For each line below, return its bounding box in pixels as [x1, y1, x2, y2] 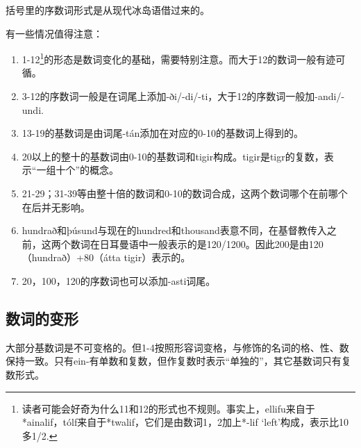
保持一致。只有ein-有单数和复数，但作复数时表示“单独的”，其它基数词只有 [6, 354, 342, 368]
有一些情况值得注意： [6, 26, 103, 40]
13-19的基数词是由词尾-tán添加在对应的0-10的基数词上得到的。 [22, 126, 304, 140]
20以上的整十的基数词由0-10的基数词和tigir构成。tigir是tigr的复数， [22, 149, 324, 163]
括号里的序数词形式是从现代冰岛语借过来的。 [6, 3, 210, 17]
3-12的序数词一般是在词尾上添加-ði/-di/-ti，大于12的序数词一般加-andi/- [22, 89, 345, 103]
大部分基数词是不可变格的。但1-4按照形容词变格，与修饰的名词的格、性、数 [6, 340, 349, 354]
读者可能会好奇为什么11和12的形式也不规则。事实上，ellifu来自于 [22, 401, 315, 415]
